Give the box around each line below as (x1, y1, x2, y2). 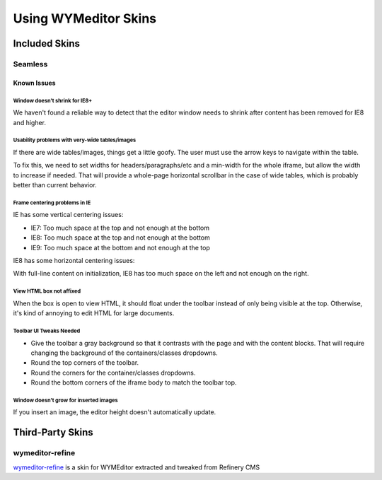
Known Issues (13, 78, 56, 87)
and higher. (13, 118, 46, 127)
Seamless (13, 59, 48, 69)
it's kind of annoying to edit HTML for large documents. (13, 309, 175, 317)
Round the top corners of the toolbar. (30, 358, 139, 367)
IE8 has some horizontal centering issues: (13, 256, 135, 264)
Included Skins (13, 37, 81, 49)
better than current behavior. (13, 181, 97, 189)
